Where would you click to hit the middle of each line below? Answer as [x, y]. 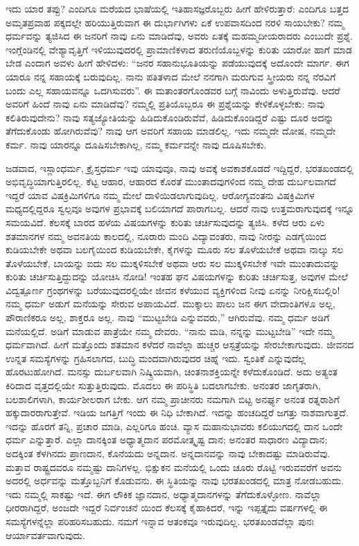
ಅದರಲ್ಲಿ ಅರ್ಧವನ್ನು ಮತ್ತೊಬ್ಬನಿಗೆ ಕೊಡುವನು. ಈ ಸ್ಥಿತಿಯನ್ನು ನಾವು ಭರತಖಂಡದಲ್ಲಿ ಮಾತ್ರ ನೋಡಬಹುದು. [175, 480]
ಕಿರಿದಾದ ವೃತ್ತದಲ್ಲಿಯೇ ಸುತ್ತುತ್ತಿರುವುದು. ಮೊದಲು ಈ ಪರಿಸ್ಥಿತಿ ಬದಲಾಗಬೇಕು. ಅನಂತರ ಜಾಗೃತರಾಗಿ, [163, 385]
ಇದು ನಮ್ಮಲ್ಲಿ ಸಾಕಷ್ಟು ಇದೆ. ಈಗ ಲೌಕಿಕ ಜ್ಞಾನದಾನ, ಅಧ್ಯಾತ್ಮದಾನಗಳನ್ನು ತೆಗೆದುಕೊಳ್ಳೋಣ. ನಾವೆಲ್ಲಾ [164, 494]
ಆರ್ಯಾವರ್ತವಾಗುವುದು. [45, 535]
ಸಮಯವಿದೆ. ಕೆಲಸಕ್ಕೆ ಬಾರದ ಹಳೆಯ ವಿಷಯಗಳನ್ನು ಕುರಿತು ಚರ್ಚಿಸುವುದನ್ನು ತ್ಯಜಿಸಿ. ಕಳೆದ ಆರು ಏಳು [165, 222]
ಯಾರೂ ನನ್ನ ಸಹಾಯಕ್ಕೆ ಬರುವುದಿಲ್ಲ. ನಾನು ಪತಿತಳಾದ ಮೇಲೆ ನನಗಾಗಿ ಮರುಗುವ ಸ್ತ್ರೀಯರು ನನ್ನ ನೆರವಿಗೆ [171, 76]
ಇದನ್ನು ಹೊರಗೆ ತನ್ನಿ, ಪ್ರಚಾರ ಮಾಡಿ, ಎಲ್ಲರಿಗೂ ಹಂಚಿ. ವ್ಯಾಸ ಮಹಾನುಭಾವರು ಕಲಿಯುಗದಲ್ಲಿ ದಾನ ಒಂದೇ [174, 426]
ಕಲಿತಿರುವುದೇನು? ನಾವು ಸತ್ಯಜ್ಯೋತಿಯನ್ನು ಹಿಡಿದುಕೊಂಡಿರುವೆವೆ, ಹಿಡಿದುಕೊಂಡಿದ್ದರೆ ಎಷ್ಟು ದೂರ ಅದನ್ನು [170, 117]
